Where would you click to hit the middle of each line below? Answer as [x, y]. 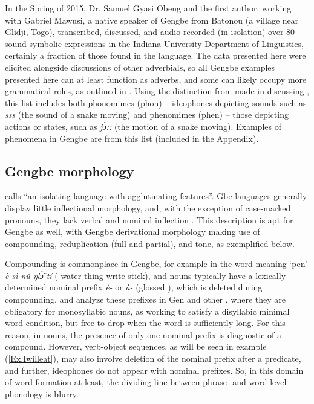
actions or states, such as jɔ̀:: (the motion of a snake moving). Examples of [143, 126]
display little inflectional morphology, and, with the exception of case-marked [148, 207]
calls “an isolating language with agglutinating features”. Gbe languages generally [156, 196]
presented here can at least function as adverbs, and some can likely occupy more [156, 79]
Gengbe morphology [70, 171]
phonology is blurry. [42, 393]
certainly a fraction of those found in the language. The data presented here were [155, 55]
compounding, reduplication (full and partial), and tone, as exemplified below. [150, 243]
